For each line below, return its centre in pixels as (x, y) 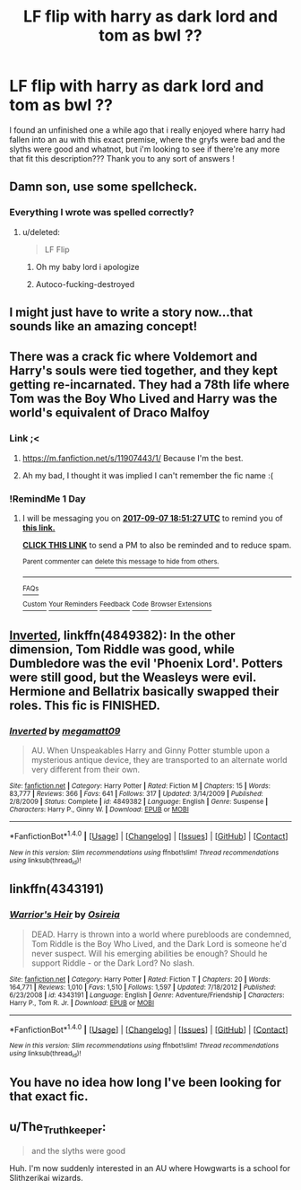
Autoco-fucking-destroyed (85, 284)
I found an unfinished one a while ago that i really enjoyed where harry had (147, 130)
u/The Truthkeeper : (58, 1128)
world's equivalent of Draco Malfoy (110, 413)
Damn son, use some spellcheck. (103, 187)
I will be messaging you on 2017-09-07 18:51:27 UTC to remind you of (153, 518)
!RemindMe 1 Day (48, 498)
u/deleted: (41, 232)
